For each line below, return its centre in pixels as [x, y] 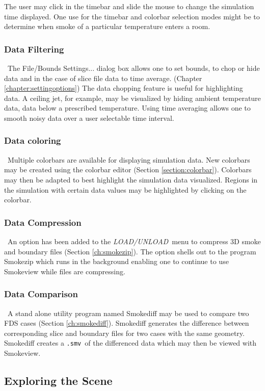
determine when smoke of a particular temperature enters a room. [107, 26]
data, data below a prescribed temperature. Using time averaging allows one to [127, 108]
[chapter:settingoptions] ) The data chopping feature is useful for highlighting [124, 88]
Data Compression [43, 222]
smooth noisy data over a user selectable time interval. [89, 118]
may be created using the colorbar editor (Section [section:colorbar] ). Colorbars [128, 170]
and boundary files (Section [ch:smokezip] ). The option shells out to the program [130, 251]
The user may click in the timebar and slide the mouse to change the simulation [129, 6]
